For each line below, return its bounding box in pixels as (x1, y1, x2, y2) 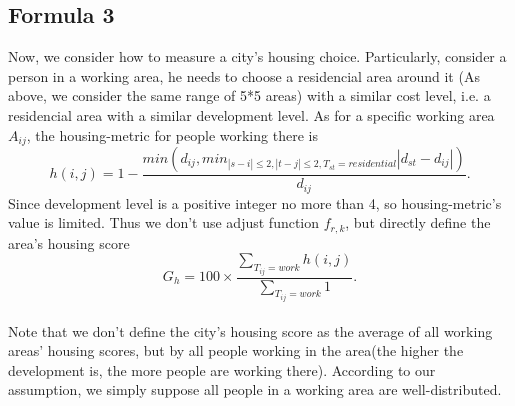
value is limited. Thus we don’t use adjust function (8, 212, 320, 233)
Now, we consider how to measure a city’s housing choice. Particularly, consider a (8, 46, 507, 67)
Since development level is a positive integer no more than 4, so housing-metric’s (8, 192, 502, 213)
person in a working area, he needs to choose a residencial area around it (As (8, 65, 480, 86)
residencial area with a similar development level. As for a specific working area (8, 104, 495, 125)
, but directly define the (345, 212, 491, 233)
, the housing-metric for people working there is (26, 124, 318, 145)
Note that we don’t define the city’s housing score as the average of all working (8, 320, 493, 341)
